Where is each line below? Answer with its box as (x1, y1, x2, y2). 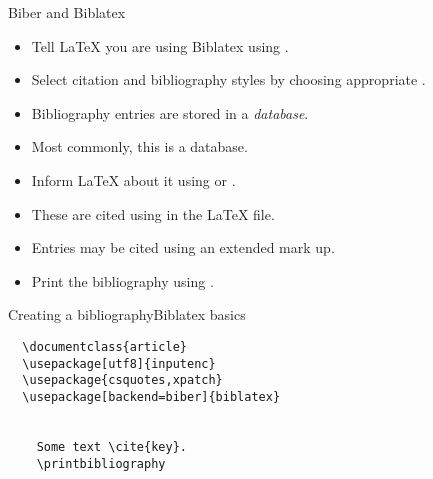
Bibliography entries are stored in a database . (31, 102, 309, 123)
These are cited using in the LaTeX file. (31, 203, 275, 224)
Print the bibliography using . (31, 270, 214, 291)
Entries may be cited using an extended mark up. (31, 237, 335, 258)
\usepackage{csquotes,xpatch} (22, 373, 223, 388)
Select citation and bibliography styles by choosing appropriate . (31, 69, 426, 90)
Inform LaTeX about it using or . (31, 169, 236, 190)
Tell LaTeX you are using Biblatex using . (31, 35, 289, 56)
